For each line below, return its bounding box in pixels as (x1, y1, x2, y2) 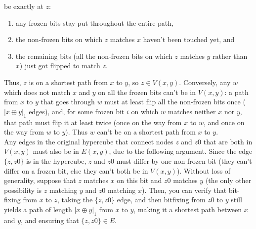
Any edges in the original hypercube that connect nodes (4, 136, 173, 146)
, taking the (57, 194, 93, 205)
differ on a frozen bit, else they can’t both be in (4, 165, 148, 176)
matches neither (168, 106, 216, 116)
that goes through (41, 96, 95, 107)
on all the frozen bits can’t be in (98, 87, 196, 97)
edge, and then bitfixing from (117, 194, 206, 205)
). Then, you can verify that (142, 184, 227, 195)
